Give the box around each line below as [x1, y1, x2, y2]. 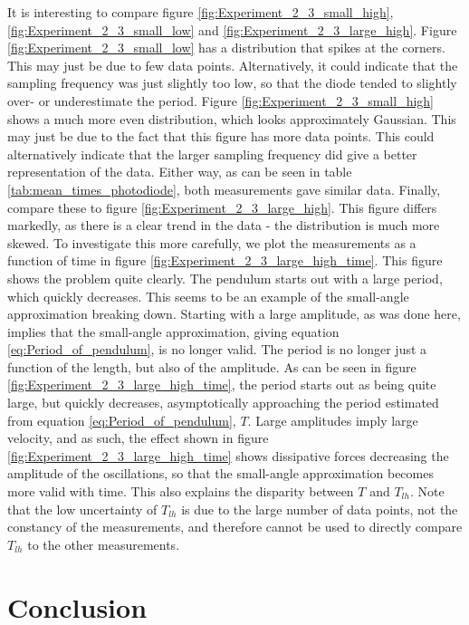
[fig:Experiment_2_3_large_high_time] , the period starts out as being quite [7, 375, 436, 394]
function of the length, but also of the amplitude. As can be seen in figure [7, 357, 416, 376]
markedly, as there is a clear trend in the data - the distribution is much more [7, 216, 440, 235]
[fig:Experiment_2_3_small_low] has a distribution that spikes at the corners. [7, 38, 445, 57]
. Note [409, 482, 445, 501]
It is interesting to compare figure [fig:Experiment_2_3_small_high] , [7, 3, 394, 21]
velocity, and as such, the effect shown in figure [7, 428, 269, 447]
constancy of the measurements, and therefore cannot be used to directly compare [7, 517, 463, 536]
